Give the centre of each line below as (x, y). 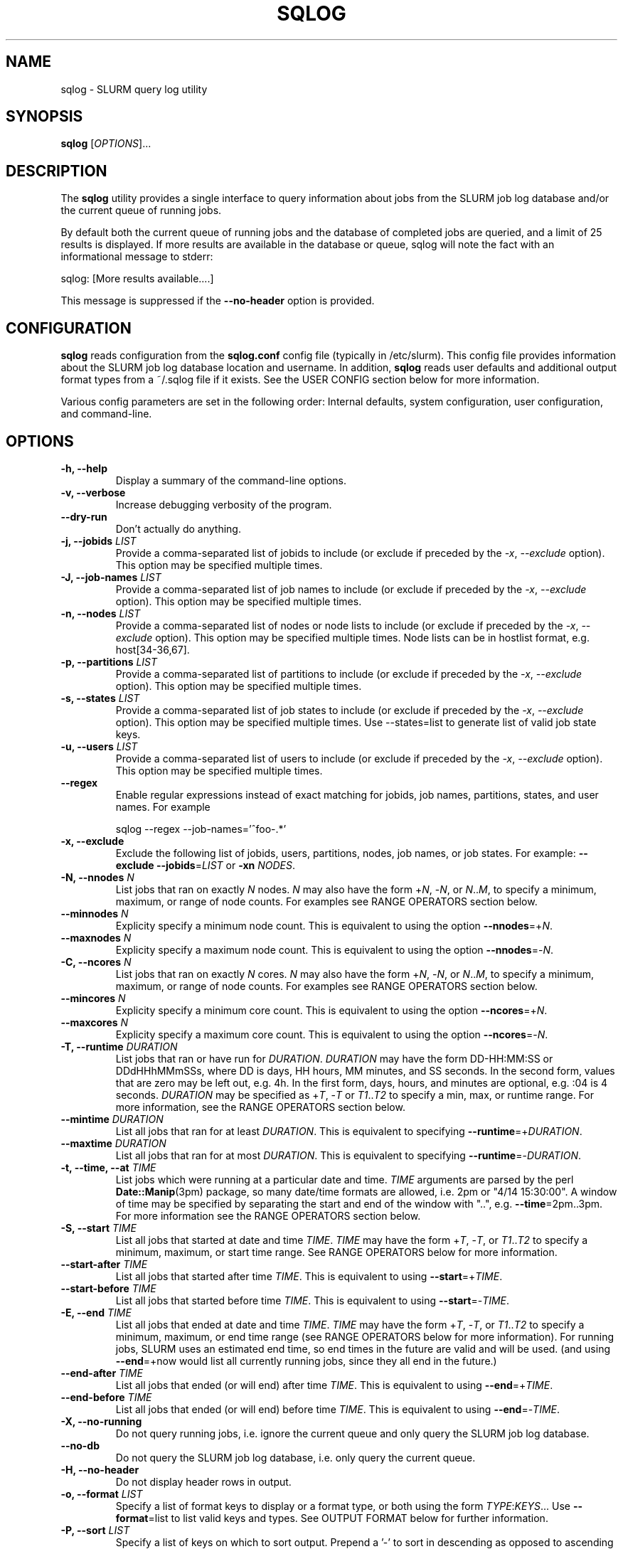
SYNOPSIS (44, 117)
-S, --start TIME (98, 1228)
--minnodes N (95, 913)
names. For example (163, 807)
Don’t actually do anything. (178, 528)
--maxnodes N (96, 937)
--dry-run (84, 516)
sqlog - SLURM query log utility (134, 89)
